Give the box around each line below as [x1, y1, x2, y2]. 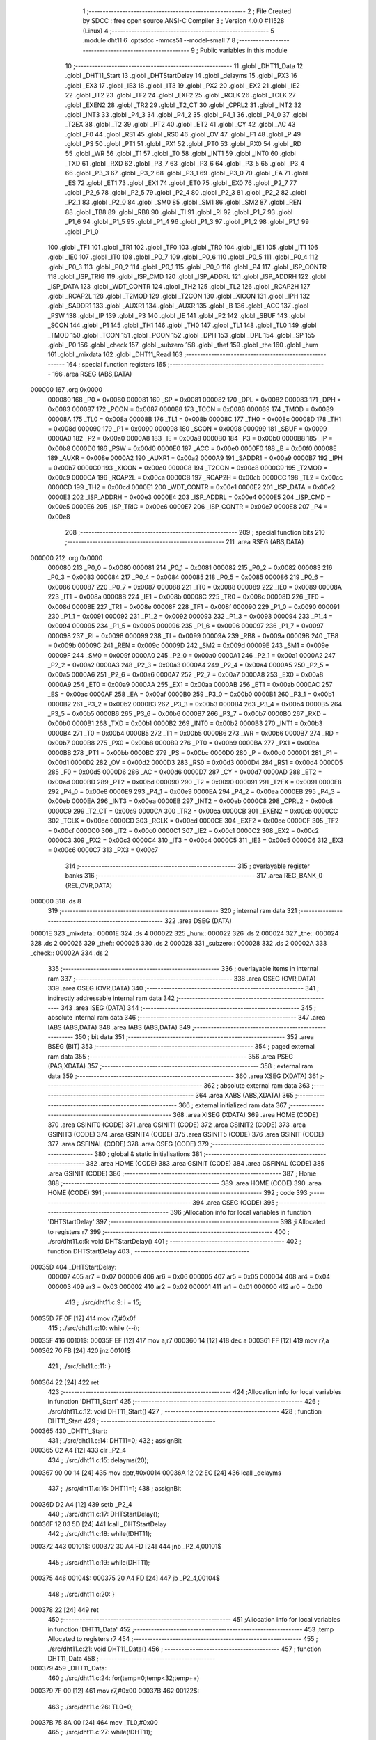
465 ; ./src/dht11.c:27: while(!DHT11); [47, 1728, 152, 1737]
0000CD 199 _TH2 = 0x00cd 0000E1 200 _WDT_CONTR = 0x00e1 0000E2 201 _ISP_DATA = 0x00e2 [47, 483, 336, 491]
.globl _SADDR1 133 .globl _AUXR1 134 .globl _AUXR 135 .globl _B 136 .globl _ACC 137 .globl [47, 301, 309, 310]
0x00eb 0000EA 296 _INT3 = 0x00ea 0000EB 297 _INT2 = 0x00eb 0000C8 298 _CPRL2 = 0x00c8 [47, 797, 334, 805]
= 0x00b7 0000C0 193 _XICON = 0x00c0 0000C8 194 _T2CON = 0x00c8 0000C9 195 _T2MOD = [47, 464, 328, 472]
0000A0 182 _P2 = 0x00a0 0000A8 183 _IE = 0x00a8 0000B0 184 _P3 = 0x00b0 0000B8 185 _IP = [47, 434, 334, 443]
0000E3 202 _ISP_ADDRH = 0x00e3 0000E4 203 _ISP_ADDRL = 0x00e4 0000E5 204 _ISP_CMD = [47, 493, 331, 501]
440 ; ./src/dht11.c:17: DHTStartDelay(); [47, 1510, 160, 1519]
